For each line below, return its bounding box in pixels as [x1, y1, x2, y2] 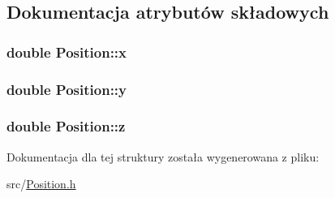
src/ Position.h [6, 175, 76, 192]
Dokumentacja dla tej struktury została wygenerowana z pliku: [6, 148, 320, 165]
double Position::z [6, 116, 126, 136]
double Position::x [6, 41, 127, 62]
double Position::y [6, 79, 127, 99]
